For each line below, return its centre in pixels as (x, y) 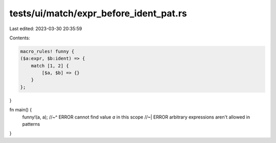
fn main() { (21, 110)
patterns (31, 124)
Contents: (20, 38)
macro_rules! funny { (47, 51)
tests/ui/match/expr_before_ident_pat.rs (98, 13)
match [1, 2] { (50, 66)
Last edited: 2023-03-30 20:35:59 (46, 29)
